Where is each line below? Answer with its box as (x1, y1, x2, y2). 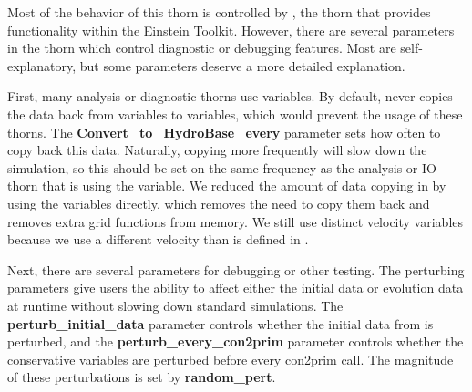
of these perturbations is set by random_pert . (7, 367, 276, 387)
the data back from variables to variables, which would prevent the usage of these (7, 104, 463, 123)
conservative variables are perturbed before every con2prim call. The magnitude (7, 349, 454, 368)
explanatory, (7, 56, 77, 75)
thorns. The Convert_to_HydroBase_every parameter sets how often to (7, 122, 441, 141)
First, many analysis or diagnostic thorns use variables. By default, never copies (7, 87, 453, 106)
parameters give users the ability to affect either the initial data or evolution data (7, 278, 464, 297)
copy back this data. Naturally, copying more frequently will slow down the (7, 140, 427, 160)
